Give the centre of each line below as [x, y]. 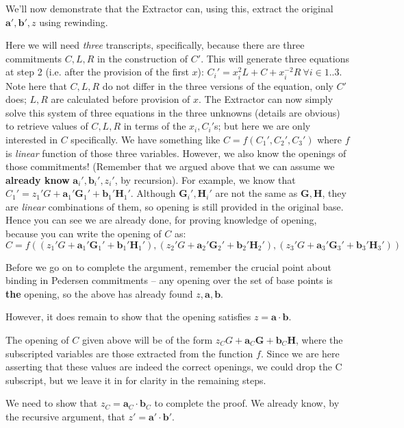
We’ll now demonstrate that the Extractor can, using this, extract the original [169, 8]
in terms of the [155, 126]
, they [334, 193]
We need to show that [52, 403]
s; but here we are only [263, 126]
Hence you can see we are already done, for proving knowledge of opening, [161, 220]
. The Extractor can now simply [266, 99]
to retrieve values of [47, 126]
